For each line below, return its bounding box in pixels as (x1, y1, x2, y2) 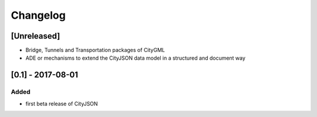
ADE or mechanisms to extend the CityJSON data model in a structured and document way (25, 54, 246, 61)
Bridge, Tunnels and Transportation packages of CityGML (25, 47, 166, 54)
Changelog (11, 9, 66, 22)
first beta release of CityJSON (25, 100, 98, 107)
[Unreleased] (11, 31, 60, 41)
